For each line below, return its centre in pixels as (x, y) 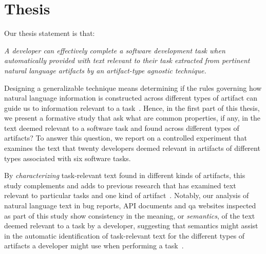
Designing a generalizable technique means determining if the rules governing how (133, 87)
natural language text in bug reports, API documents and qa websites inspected (130, 206)
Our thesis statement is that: (50, 33)
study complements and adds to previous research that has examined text (120, 185)
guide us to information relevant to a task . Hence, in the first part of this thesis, (132, 108)
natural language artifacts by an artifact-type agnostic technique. (105, 70)
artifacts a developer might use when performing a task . (94, 246)
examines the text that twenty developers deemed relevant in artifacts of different (132, 148)
